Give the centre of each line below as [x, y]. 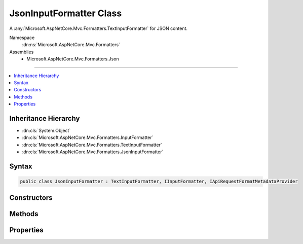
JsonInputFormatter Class [66, 13]
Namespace [22, 38]
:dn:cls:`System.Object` [46, 130]
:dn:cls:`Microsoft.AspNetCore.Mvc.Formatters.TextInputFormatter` [92, 145]
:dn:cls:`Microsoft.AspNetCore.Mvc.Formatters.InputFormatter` [88, 137]
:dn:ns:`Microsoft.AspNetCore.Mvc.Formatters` [71, 45]
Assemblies [22, 52]
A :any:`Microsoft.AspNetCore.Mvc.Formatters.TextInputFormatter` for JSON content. [98, 28]
